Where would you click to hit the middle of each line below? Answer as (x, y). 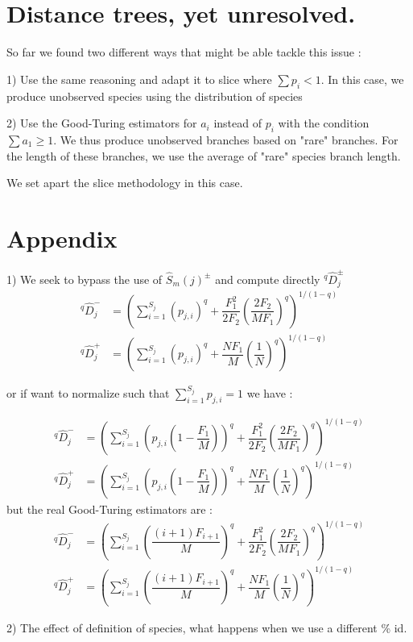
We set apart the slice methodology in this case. (125, 183)
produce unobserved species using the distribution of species (155, 96)
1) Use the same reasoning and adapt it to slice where (139, 79)
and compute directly (268, 279)
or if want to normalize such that (88, 393)
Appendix (62, 238)
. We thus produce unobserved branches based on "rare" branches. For (226, 139)
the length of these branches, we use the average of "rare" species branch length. (204, 155)
